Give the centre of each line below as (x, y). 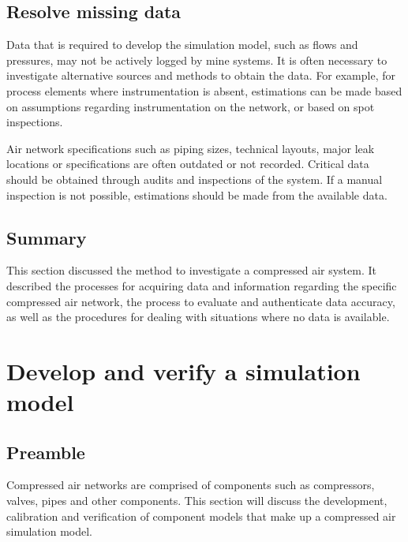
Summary (47, 237)
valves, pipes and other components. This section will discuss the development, (197, 501)
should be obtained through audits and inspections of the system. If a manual (195, 179)
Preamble (46, 452)
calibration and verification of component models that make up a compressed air (201, 516)
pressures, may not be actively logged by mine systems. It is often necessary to (197, 60)
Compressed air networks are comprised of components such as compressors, (191, 485)
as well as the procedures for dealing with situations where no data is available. (198, 317)
